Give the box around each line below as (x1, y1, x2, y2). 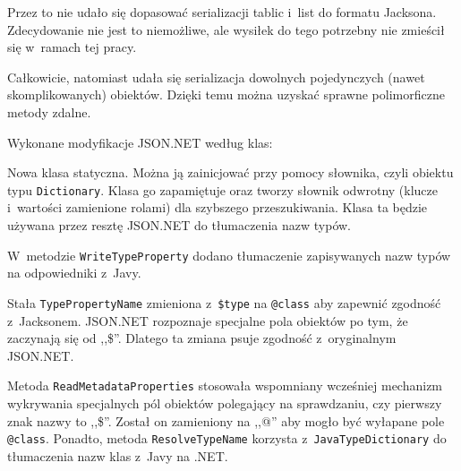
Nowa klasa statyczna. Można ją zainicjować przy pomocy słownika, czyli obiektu (7, 163, 454, 182)
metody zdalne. (7, 102, 91, 121)
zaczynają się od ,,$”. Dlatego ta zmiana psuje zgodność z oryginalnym (7, 329, 397, 347)
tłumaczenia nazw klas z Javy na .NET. (7, 446, 228, 465)
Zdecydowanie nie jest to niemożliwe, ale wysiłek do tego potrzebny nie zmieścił (7, 20, 445, 39)
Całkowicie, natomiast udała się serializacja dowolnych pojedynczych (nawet (7, 67, 425, 86)
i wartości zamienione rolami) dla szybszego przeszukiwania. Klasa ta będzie (7, 198, 428, 217)
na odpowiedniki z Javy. (7, 263, 141, 282)
